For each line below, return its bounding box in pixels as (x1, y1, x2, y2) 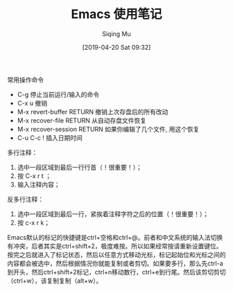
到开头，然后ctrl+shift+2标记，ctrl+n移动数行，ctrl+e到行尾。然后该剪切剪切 (7, 267, 226, 276)
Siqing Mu (101, 29, 132, 38)
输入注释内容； (17, 180, 60, 188)
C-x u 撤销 (17, 98, 47, 107)
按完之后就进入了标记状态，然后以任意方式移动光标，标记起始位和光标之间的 (7, 250, 226, 258)
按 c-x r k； (17, 218, 51, 227)
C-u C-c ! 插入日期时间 (17, 133, 83, 142)
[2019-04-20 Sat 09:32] (82, 43, 151, 51)
